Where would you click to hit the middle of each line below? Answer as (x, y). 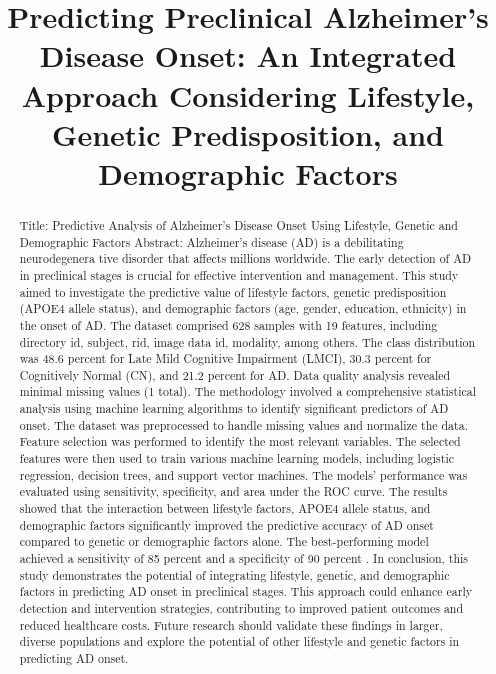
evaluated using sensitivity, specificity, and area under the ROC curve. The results (233, 491)
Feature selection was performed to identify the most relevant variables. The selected (240, 441)
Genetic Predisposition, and (248, 133)
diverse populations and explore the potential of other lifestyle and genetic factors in (239, 641)
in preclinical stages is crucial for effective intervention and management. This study (239, 274)
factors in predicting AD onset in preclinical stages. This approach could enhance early (245, 591)
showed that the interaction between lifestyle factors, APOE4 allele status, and (225, 508)
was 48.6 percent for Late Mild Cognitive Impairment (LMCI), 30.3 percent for (225, 358)
